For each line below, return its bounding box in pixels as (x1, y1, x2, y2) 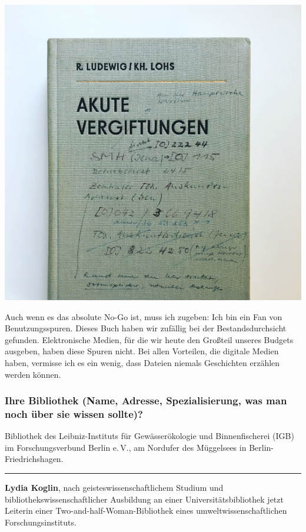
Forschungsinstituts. (5, 516, 76, 528)
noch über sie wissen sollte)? (5, 407, 143, 421)
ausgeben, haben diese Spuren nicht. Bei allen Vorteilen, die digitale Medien (5, 345, 279, 357)
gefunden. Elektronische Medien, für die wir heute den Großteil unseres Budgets (5, 333, 294, 345)
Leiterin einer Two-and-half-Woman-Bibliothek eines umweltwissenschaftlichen (5, 504, 287, 517)
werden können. (5, 368, 61, 380)
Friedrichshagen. (5, 453, 64, 465)
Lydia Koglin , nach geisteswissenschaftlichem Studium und (5, 481, 224, 494)
